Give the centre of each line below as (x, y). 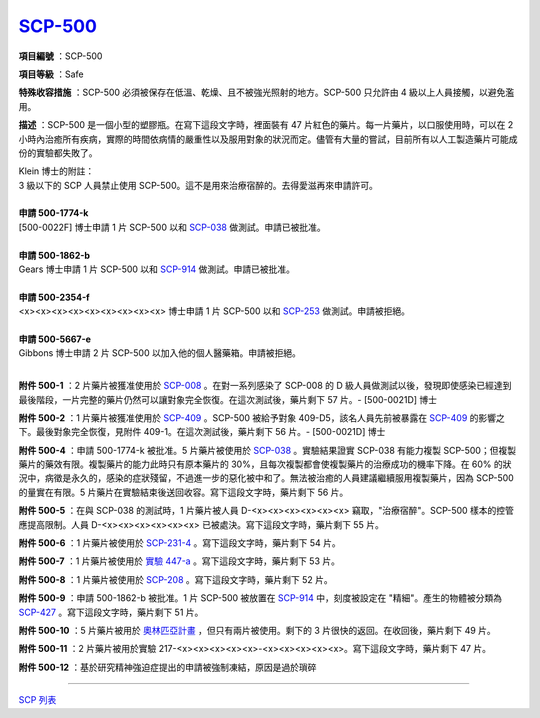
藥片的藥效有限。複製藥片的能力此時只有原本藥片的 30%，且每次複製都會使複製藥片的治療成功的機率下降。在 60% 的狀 (265, 464)
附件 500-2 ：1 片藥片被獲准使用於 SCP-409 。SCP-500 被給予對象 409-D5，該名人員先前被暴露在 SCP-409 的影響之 (261, 417)
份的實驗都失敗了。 (58, 152)
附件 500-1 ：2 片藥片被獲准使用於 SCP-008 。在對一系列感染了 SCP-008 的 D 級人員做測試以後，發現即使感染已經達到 (265, 386)
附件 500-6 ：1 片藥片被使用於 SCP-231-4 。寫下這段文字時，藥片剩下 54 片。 (180, 543)
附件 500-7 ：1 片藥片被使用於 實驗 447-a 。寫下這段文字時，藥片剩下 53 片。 (179, 561)
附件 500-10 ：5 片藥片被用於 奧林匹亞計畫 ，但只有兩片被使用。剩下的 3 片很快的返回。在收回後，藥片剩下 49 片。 (257, 630)
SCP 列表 (37, 700)
